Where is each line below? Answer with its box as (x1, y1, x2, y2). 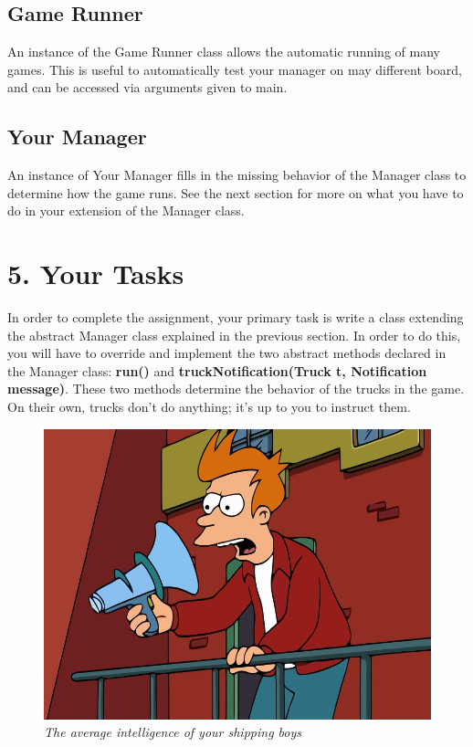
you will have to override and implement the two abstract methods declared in (7, 343, 447, 363)
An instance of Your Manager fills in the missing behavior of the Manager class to (7, 165, 467, 184)
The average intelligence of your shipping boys (44, 722, 302, 742)
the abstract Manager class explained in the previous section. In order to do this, (7, 325, 461, 344)
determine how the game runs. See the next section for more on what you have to (7, 183, 464, 202)
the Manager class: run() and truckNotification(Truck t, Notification (7, 361, 427, 380)
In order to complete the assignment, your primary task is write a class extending (7, 308, 464, 327)
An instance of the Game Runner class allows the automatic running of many (7, 42, 440, 61)
